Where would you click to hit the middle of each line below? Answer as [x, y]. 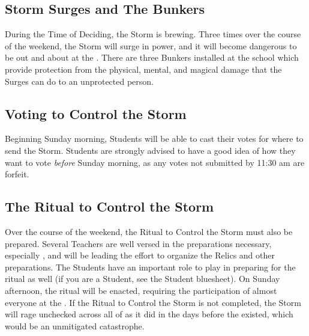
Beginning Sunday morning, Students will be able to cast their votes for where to [154, 139]
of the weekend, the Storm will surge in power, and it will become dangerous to [151, 45]
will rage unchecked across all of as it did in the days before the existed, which [149, 314]
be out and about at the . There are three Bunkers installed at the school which [152, 57]
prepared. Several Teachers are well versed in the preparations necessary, [138, 243]
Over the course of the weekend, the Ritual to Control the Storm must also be [149, 231]
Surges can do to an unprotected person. [79, 81]
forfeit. [17, 174]
